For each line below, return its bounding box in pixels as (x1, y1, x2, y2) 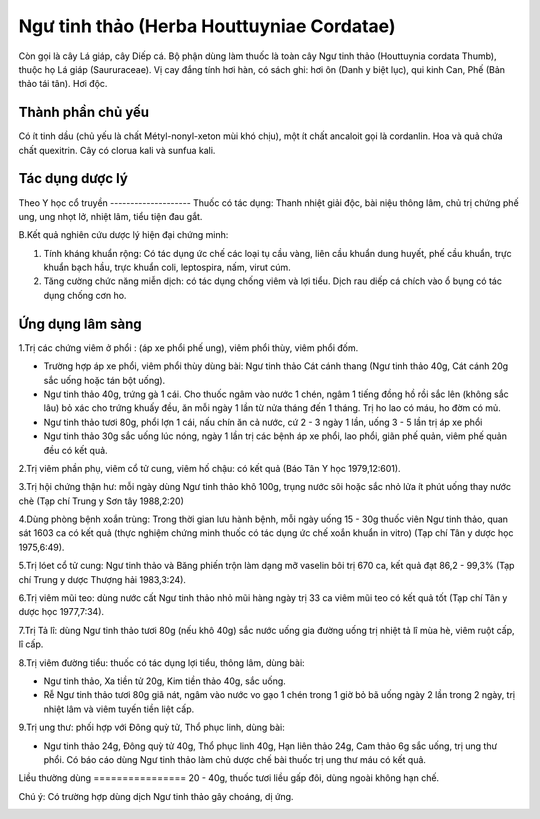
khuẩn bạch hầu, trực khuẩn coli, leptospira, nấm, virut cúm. (43, 261, 292, 274)
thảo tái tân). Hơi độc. (18, 78, 108, 90)
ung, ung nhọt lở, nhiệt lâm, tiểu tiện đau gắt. (18, 210, 203, 222)
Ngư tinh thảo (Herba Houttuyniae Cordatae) (18, 15, 396, 37)
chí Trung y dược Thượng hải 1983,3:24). (18, 573, 187, 585)
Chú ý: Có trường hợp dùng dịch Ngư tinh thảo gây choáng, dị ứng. (18, 790, 294, 802)
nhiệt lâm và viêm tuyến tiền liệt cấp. (43, 703, 195, 715)
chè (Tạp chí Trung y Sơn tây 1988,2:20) (18, 495, 184, 507)
